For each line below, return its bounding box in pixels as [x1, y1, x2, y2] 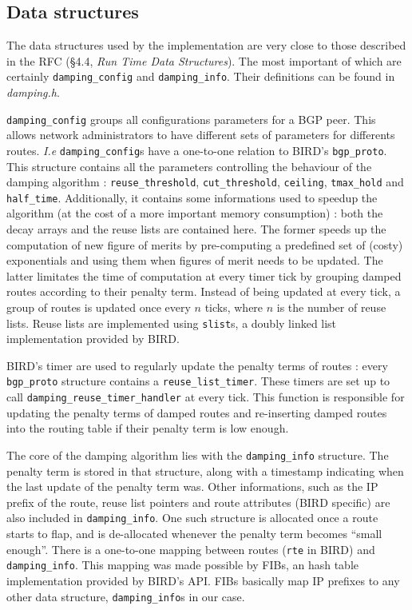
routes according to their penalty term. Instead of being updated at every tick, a [6, 283, 401, 300]
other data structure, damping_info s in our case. [6, 588, 245, 604]
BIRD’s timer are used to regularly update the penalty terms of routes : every [6, 357, 388, 373]
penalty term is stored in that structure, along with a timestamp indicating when [6, 462, 404, 479]
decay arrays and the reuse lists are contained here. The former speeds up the [6, 221, 386, 237]
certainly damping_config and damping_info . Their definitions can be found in [6, 68, 395, 85]
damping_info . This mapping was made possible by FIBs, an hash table [6, 556, 359, 573]
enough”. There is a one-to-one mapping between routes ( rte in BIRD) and [6, 540, 375, 557]
